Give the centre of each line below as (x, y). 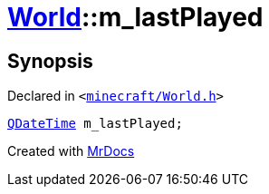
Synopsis (50, 61)
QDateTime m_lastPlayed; (95, 124)
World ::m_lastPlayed (135, 17)
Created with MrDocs (71, 151)
